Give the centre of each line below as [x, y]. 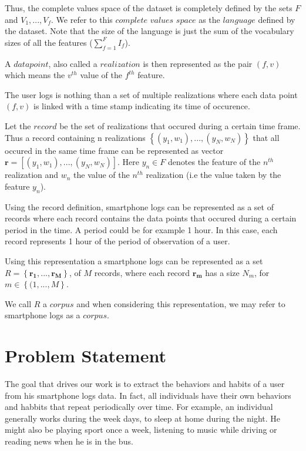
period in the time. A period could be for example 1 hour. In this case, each [141, 229]
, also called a [73, 63]
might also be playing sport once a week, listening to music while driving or [141, 430]
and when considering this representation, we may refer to [181, 303]
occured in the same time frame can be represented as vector [114, 150]
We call [18, 303]
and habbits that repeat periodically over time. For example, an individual [139, 407]
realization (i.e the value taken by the [213, 175]
